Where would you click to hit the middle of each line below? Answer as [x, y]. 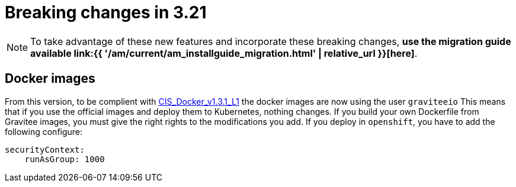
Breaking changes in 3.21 [106, 12]
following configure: [44, 131]
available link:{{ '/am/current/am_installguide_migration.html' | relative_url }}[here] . [224, 53]
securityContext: [45, 149]
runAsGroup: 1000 [65, 159]
